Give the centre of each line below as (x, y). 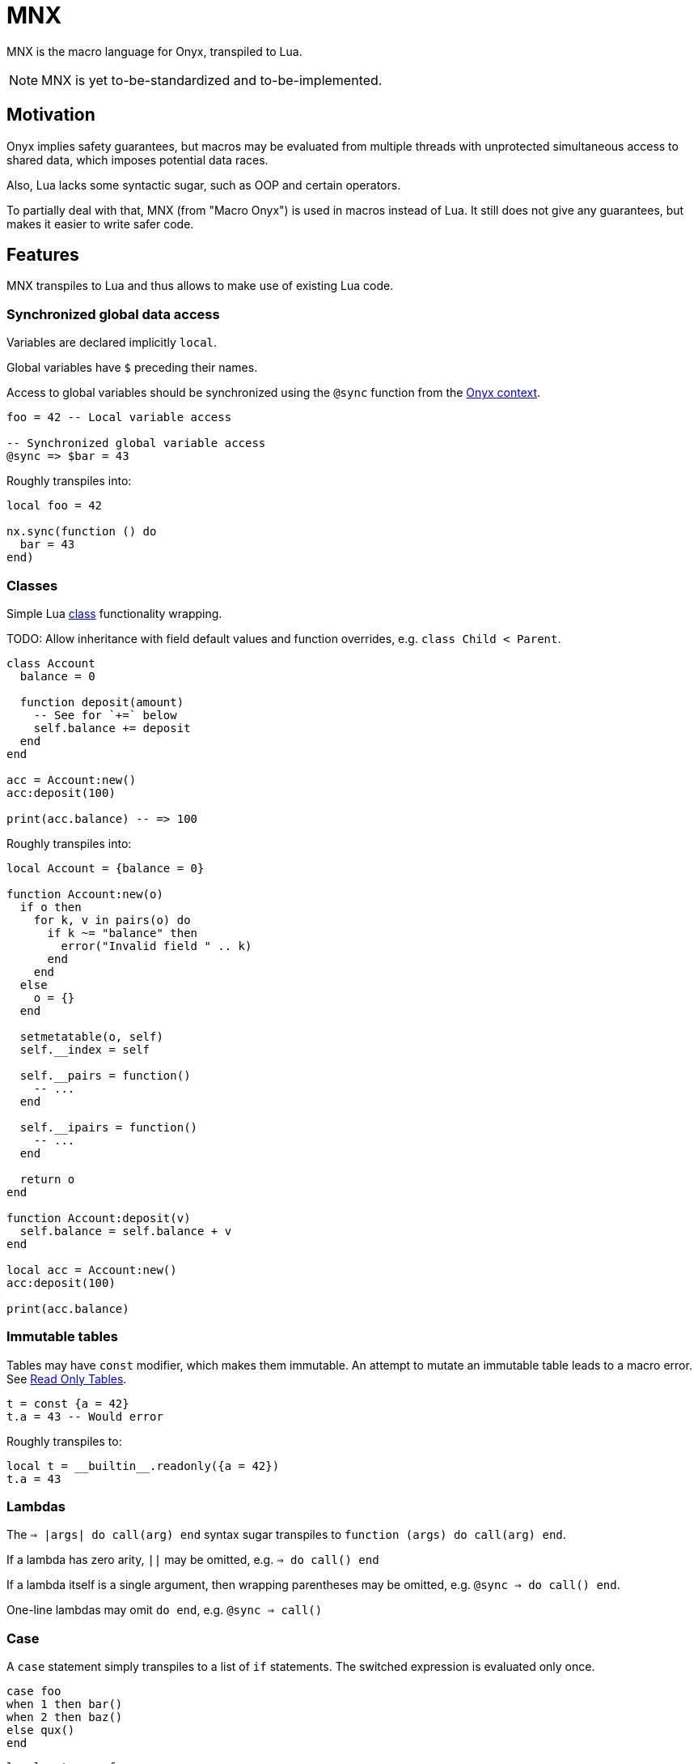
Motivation (51, 115)
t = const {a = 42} (68, 1403)
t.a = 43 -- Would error (85, 1416)
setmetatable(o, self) (91, 1036)
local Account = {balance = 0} (106, 868)
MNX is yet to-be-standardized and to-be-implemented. (212, 80)
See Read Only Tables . (67, 1378)
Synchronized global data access (113, 314)
